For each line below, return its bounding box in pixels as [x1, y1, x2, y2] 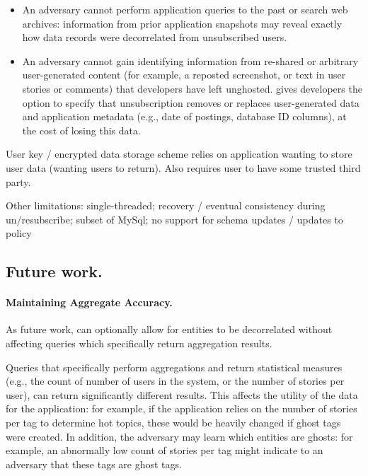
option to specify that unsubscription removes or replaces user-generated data [22, 95, 360, 110]
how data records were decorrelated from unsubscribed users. [22, 30, 287, 45]
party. [6, 174, 31, 189]
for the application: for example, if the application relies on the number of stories [6, 401, 357, 416]
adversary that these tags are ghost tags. [6, 456, 182, 471]
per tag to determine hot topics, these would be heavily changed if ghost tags [6, 415, 341, 430]
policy [6, 226, 32, 240]
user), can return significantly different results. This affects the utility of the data [6, 387, 358, 402]
